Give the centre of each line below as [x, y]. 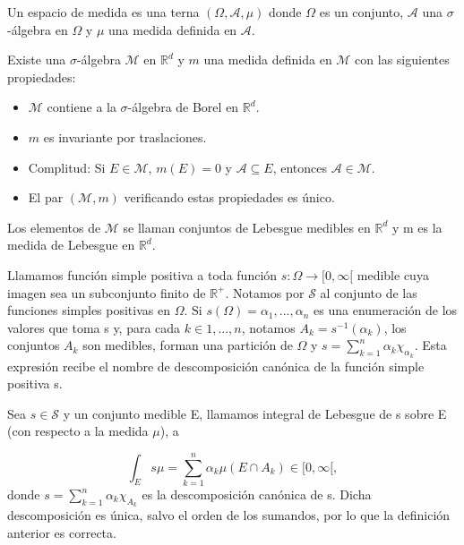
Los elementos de [54, 227]
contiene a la [82, 107]
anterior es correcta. [62, 532]
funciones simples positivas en [89, 310]
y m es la [417, 227]
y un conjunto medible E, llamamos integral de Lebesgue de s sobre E [255, 413]
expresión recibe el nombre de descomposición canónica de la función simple [216, 366]
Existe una [37, 60]
